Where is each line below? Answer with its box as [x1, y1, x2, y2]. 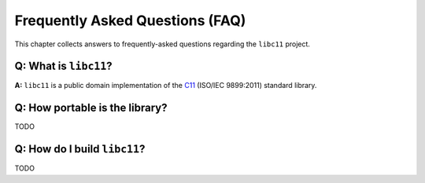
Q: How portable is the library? [14, 101, 168, 115]
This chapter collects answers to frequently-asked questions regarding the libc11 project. [14, 39, 311, 49]
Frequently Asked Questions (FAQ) [14, 12, 246, 29]
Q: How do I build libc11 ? [14, 142, 146, 156]
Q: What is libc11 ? [14, 60, 113, 73]
